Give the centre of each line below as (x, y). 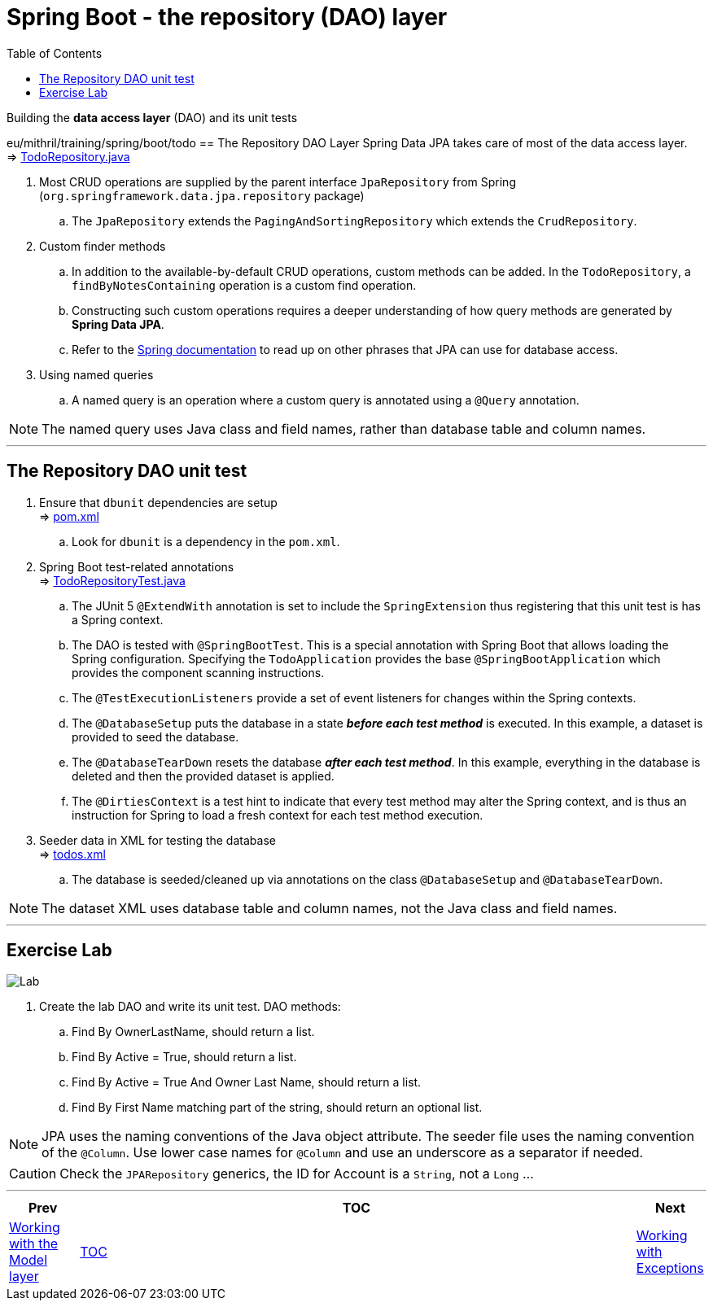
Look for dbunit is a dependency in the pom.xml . (206, 541)
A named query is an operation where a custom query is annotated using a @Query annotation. (326, 400)
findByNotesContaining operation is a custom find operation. (244, 285)
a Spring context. (118, 619)
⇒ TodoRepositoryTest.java (112, 580)
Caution (33, 1174)
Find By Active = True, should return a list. (184, 1057)
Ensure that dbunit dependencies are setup (158, 502)
